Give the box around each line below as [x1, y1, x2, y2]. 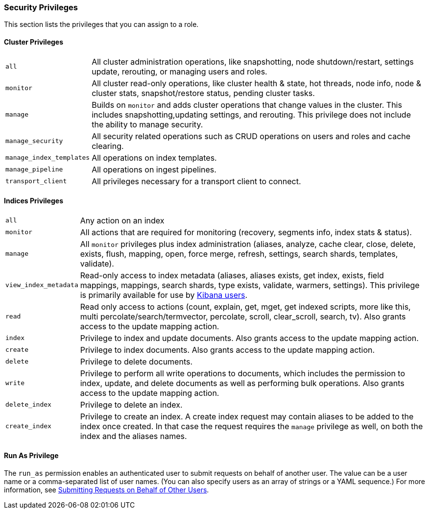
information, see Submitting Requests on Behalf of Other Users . [4, 486, 209, 494]
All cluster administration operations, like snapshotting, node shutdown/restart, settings [92, 56, 414, 67]
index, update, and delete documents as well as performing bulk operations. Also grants [80, 378, 405, 388]
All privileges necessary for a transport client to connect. [92, 176, 301, 186]
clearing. [92, 141, 124, 151]
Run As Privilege [4, 451, 59, 460]
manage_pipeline [5, 166, 63, 173]
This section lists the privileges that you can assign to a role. [4, 20, 199, 29]
